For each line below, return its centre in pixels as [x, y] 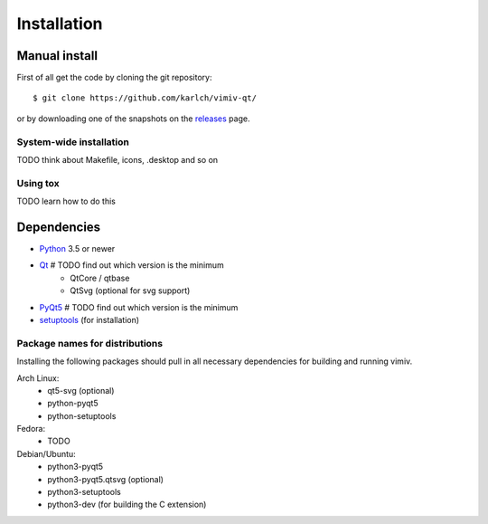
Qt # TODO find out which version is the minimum [132, 265]
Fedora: [31, 429]
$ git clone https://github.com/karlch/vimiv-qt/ [145, 98]
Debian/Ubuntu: [46, 453]
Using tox [38, 183]
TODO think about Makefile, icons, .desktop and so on [117, 159]
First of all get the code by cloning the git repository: [114, 78]
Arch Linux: [38, 378]
